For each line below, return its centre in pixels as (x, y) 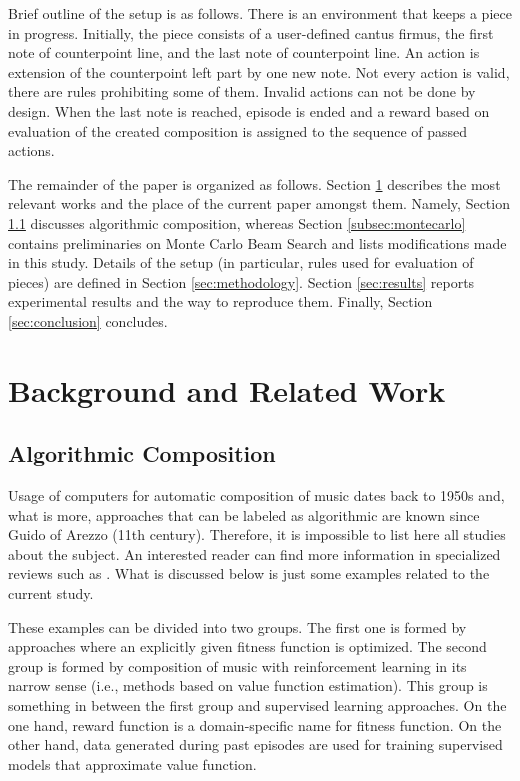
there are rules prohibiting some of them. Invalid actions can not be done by (242, 91)
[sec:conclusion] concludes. (88, 320)
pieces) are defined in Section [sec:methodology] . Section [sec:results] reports (241, 281)
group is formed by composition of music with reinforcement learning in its (237, 665)
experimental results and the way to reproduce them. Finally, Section (220, 301)
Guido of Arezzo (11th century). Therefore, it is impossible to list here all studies (257, 534)
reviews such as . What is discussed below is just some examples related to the (249, 573)
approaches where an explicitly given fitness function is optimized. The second (247, 646)
